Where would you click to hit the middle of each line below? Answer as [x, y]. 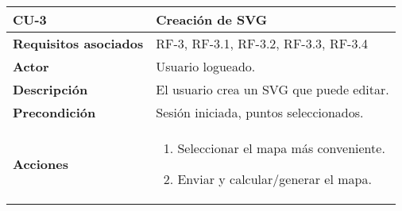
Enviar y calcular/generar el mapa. [274, 179]
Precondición [54, 112]
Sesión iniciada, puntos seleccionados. [260, 112]
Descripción [50, 89]
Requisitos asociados [78, 43]
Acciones [41, 163]
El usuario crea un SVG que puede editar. [273, 89]
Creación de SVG [212, 19]
